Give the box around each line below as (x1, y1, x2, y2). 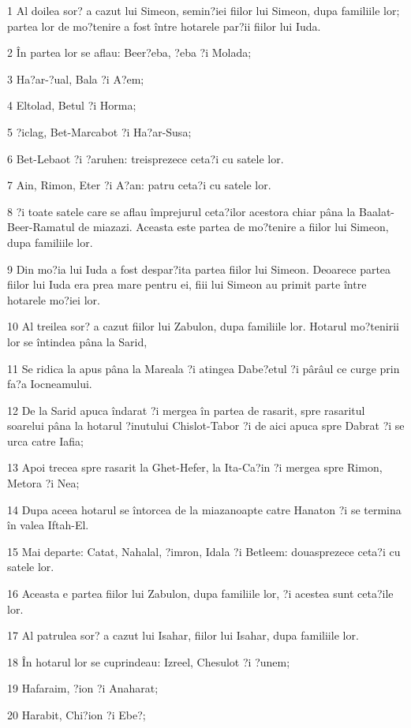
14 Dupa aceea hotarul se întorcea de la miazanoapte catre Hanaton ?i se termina (7, 501, 402, 517)
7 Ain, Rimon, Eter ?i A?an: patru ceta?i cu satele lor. (7, 177, 271, 193)
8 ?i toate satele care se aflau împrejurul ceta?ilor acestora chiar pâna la (7, 203, 356, 219)
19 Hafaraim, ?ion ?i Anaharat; (7, 680, 159, 696)
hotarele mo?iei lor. (7, 291, 100, 308)
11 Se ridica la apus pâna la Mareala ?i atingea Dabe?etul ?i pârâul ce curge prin (7, 360, 400, 376)
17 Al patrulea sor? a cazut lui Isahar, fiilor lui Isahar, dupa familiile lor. (7, 627, 359, 644)
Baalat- (359, 203, 394, 219)
